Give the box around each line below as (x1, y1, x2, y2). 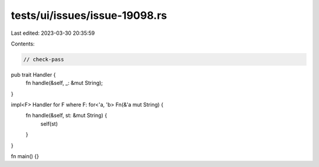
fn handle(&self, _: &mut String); (25, 80, 103, 87)
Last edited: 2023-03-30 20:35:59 (11, 30, 95, 37)
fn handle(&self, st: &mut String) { (25, 112, 108, 119)
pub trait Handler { (11, 71, 56, 78)
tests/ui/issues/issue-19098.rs (11, 9, 167, 22)
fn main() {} (11, 153, 40, 160)
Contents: (11, 40, 35, 47)
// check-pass (23, 56, 64, 63)
